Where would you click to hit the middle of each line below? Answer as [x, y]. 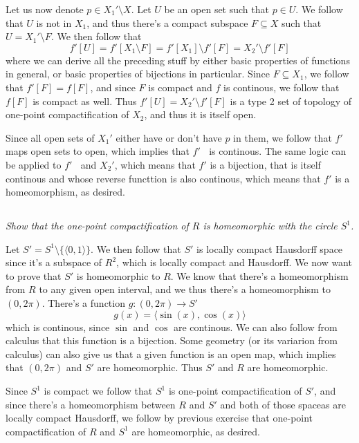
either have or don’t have [169, 137]
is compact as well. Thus [85, 101]
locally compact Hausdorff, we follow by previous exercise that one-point [159, 418]
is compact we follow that [98, 391]
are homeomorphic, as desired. [196, 431]
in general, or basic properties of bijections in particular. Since [138, 74]
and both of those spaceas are [283, 404]
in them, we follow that [283, 137]
